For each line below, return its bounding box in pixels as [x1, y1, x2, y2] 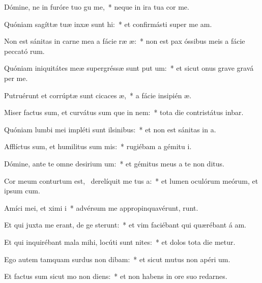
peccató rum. [4, 45, 45, 56]
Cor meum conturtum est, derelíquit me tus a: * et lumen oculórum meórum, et [4, 175, 258, 186]
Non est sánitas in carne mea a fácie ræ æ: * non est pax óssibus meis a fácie [4, 36, 245, 46]
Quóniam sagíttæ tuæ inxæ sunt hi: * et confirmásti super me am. [4, 18, 212, 29]
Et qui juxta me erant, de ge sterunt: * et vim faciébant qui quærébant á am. [4, 219, 246, 230]
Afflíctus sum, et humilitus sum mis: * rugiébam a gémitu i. [4, 141, 192, 152]
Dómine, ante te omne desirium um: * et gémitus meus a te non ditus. [4, 158, 224, 168]
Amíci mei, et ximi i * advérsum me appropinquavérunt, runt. [4, 202, 198, 213]
